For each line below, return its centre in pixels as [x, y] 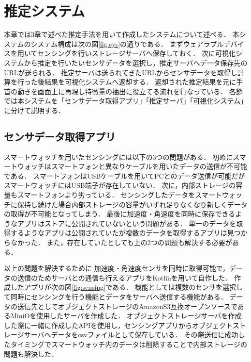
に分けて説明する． [34, 110]
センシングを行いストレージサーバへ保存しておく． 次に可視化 [136, 53]
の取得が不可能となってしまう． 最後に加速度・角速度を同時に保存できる [120, 214]
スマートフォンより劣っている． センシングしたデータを [106, 195]
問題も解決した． [31, 354]
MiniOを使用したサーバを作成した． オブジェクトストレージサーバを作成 [126, 316]
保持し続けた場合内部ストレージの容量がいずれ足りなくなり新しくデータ [132, 204]
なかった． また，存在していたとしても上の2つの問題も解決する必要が [121, 242]
